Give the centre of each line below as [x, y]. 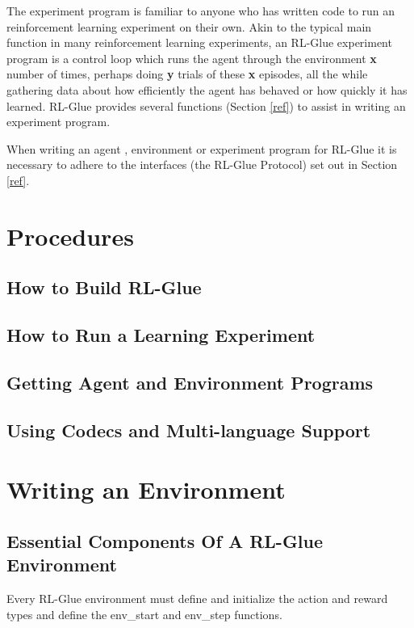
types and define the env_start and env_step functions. [144, 614]
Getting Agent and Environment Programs [190, 382]
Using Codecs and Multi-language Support [189, 430]
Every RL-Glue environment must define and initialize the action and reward [197, 598]
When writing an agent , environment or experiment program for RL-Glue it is [202, 148]
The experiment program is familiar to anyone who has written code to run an [201, 11]
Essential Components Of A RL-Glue [165, 540]
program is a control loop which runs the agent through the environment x [192, 58]
